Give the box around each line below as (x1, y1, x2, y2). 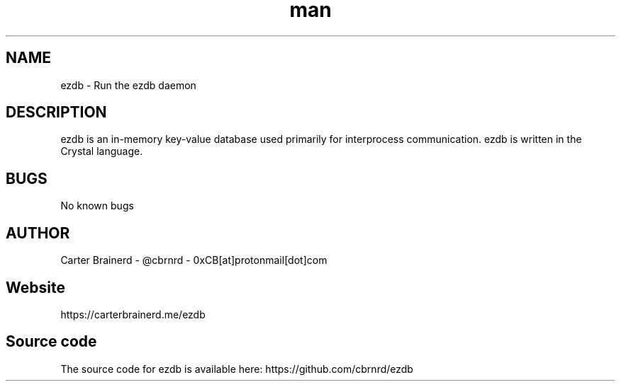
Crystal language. (60, 145, 143, 158)
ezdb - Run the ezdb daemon (60, 79, 196, 91)
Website (6, 278, 65, 296)
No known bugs (60, 200, 134, 212)
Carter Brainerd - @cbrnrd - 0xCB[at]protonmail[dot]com (60, 254, 328, 267)
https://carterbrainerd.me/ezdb (60, 308, 206, 320)
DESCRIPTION (6, 103, 107, 122)
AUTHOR (6, 224, 70, 242)
